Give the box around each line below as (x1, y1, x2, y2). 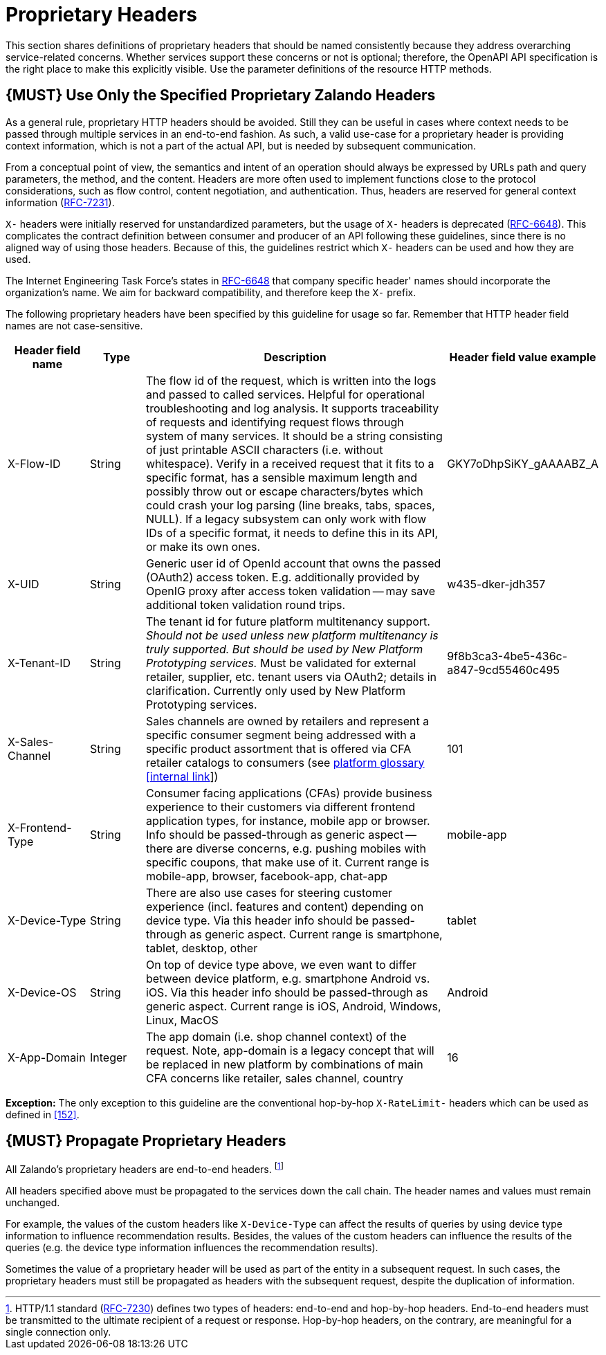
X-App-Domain (8, 1050, 86, 1064)
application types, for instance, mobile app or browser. (146, 813, 430, 828)
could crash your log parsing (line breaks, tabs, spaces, (146, 498, 435, 512)
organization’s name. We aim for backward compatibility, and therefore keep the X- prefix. (6, 286, 416, 298)
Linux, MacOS (146, 1012, 219, 1027)
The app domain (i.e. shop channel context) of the (146, 1029, 407, 1044)
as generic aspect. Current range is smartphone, (190, 927, 443, 941)
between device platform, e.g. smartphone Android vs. (146, 971, 430, 985)
